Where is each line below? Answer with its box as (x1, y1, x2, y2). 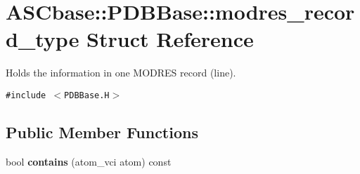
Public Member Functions (6, 121, 198, 142)
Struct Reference (86, 25, 254, 53)
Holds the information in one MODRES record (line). (6, 65, 236, 80)
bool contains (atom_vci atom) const (6, 154, 172, 168)
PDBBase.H (64, 90, 110, 100)
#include (6, 90, 46, 100)
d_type (6, 25, 79, 53)
